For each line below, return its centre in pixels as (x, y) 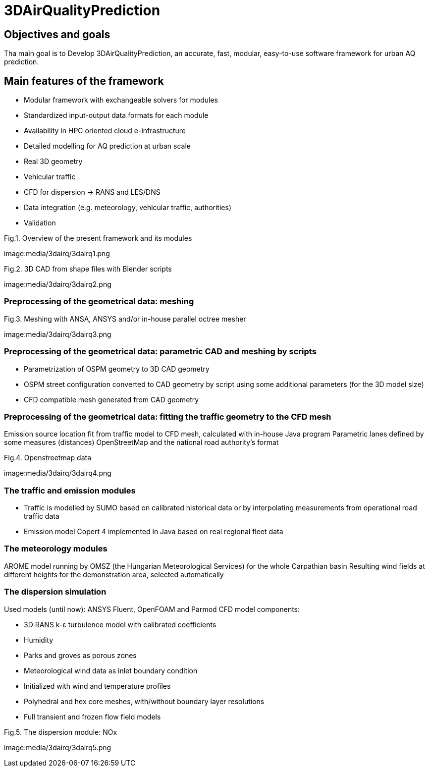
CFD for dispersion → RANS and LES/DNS (92, 192)
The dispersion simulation (55, 592)
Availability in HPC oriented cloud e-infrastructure (105, 131)
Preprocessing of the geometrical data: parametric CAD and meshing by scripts (160, 352)
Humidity (39, 640)
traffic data (42, 516)
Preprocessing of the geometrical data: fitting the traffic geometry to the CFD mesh (168, 416)
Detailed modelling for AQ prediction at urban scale (107, 146)
